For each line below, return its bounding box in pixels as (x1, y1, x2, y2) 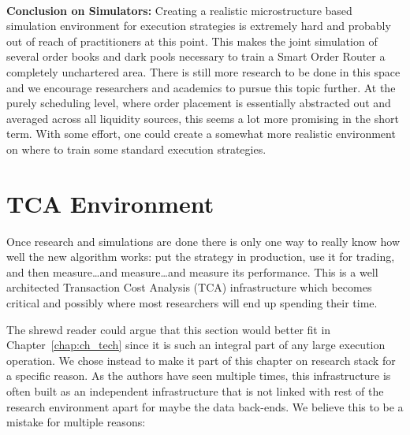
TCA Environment (6, 187, 214, 219)
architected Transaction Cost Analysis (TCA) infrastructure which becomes (6, 279, 372, 296)
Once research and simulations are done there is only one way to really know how (6, 232, 401, 249)
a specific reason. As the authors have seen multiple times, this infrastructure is (6, 367, 391, 384)
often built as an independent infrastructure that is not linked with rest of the (6, 383, 384, 399)
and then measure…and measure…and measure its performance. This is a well (6, 263, 378, 280)
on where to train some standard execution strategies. (6, 140, 266, 157)
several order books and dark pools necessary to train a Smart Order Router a (6, 48, 386, 65)
